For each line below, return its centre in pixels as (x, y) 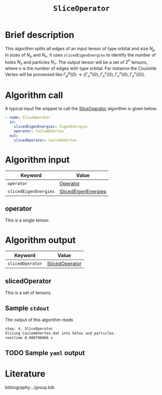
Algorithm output (40, 240)
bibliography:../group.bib (30, 387)
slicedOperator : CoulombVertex (45, 140)
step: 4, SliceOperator (29, 329)
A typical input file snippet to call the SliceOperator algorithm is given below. (81, 109)
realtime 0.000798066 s (29, 338)
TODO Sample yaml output (45, 353)
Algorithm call (34, 95)
